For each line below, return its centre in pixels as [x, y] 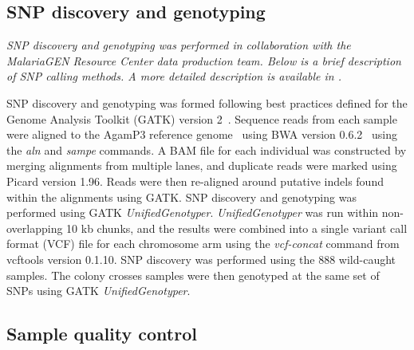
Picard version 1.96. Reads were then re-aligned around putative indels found [195, 181]
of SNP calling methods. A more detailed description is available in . [174, 76]
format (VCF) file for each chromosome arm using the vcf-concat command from [203, 244]
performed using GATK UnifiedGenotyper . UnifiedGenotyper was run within [193, 212]
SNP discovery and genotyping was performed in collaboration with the [179, 45]
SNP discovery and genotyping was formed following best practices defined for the [207, 102]
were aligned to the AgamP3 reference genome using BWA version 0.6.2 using [202, 134]
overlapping [35, 228]
